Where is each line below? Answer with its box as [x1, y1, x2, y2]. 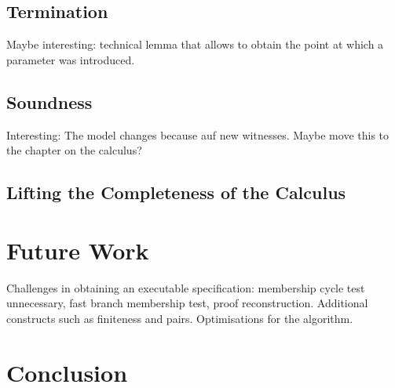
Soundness [6, 89, 93, 114]
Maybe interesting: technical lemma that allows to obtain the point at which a [6, 36, 384, 53]
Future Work [6, 234, 149, 266]
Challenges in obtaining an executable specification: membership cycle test [6, 279, 365, 296]
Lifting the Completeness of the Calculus [6, 180, 346, 205]
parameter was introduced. [6, 51, 135, 67]
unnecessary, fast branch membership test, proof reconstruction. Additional [6, 295, 368, 311]
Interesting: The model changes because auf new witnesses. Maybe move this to [6, 126, 390, 143]
